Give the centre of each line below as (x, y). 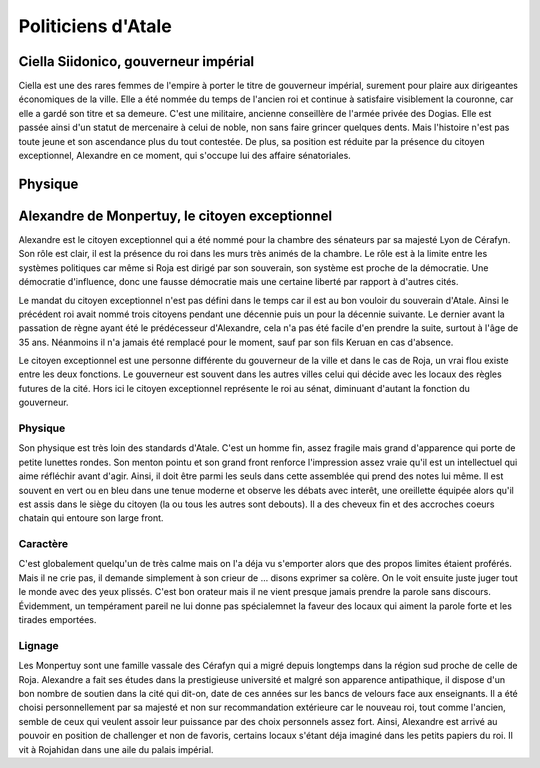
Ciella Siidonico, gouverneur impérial (136, 61)
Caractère (43, 544)
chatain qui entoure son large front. (91, 518)
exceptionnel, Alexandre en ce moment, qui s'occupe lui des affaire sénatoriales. (185, 156)
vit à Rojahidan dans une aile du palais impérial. (116, 749)
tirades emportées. (57, 620)
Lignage (38, 645)
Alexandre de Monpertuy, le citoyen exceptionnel (175, 215)
